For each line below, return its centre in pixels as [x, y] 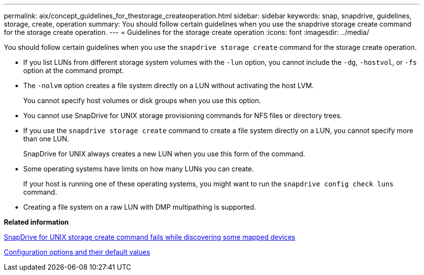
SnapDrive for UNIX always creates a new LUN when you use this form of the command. [164, 154]
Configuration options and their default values [77, 252]
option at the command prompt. [74, 70]
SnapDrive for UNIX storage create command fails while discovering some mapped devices [150, 237]
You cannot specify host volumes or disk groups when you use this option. [142, 100]
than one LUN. [46, 139]
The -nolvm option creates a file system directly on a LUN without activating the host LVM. [169, 85]
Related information [37, 222]
